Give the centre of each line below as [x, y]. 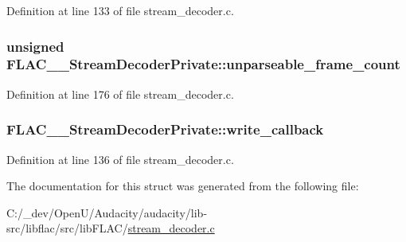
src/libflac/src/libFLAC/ [67, 228]
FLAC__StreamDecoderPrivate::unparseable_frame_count [203, 64]
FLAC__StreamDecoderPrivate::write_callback [165, 129]
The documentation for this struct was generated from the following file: [183, 186]
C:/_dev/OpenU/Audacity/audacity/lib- [107, 212]
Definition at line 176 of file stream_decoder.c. [120, 94]
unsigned [35, 46]
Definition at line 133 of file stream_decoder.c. [120, 10]
